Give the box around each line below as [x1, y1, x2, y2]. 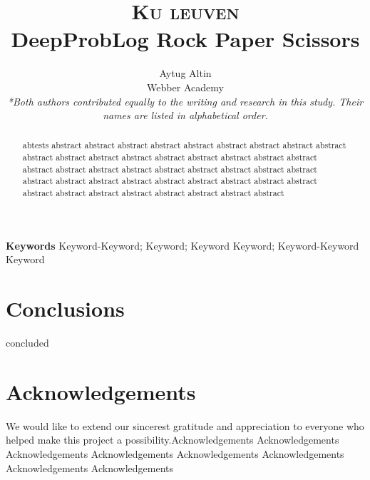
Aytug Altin [159, 66, 212, 81]
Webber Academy [147, 79, 224, 94]
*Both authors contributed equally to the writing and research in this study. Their [7, 93, 364, 108]
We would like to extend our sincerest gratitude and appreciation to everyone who [6, 418, 364, 433]
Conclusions [6, 294, 125, 323]
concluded [6, 335, 49, 350]
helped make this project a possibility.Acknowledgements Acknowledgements [6, 432, 339, 447]
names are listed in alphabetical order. [103, 108, 268, 123]
